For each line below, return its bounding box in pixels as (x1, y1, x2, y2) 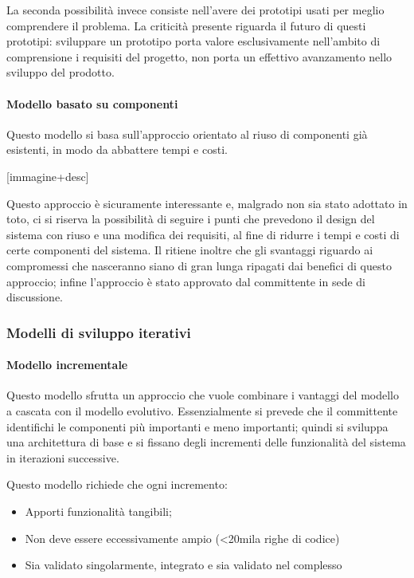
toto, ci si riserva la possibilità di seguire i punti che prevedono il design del (6, 210, 375, 227)
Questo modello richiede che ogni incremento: (6, 476, 228, 493)
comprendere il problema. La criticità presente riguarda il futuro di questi (6, 17, 366, 33)
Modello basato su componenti (6, 95, 178, 112)
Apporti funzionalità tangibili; (25, 502, 172, 519)
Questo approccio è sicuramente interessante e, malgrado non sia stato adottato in (6, 195, 408, 211)
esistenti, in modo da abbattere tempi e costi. (6, 141, 228, 158)
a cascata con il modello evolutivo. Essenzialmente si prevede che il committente (6, 402, 398, 419)
